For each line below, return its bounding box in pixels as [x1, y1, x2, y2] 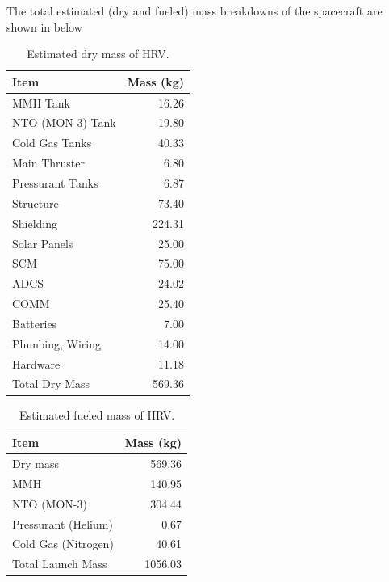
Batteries [12, 314, 57, 331]
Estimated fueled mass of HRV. [19, 406, 175, 423]
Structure [12, 194, 59, 211]
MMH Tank [12, 94, 70, 111]
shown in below [6, 18, 82, 35]
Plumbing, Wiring [12, 335, 101, 352]
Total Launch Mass [12, 555, 107, 572]
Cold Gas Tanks [12, 134, 92, 151]
